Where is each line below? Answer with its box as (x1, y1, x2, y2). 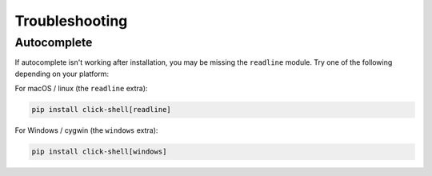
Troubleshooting (14, 12, 128, 30)
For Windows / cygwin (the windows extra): (14, 126, 158, 135)
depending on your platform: (14, 69, 110, 78)
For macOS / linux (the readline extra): (14, 84, 148, 94)
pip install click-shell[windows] (31, 147, 167, 156)
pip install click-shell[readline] (31, 105, 171, 114)
